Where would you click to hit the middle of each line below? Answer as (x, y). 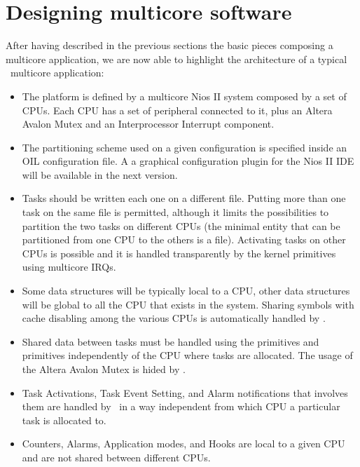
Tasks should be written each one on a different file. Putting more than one (184, 198)
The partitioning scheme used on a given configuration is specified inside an (185, 147)
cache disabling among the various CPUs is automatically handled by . (174, 318)
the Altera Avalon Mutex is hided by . (104, 369)
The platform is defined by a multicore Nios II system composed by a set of (184, 96)
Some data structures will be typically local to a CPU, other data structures (186, 291)
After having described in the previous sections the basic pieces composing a (169, 45)
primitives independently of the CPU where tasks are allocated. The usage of (187, 355)
